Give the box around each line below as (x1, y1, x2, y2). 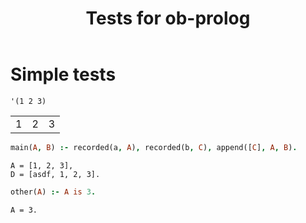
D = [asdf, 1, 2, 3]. (10, 169, 101, 179)
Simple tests (10, 63, 117, 86)
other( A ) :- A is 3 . (10, 187, 97, 197)
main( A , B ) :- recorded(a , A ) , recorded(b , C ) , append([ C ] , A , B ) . (10, 142, 298, 152)
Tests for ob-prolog (85, 7, 251, 30)
